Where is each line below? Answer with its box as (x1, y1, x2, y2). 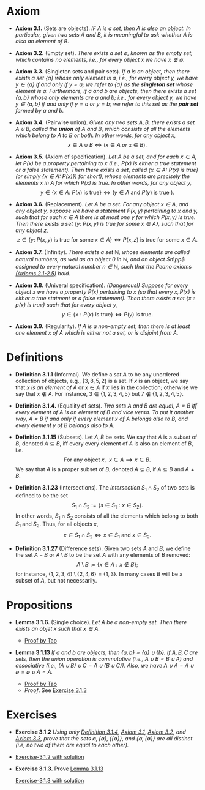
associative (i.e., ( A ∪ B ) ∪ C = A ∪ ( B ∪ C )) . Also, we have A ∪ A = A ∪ (15, 661, 194, 669)
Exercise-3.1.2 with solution (15, 753, 84, 760)
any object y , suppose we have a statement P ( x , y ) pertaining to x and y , (15, 207, 198, 214)
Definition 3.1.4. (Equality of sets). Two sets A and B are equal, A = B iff (15, 402, 198, 409)
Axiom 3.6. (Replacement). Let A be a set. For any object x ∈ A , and (15, 200, 188, 207)
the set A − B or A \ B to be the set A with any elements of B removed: (15, 551, 191, 558)
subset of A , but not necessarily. (15, 576, 97, 584)
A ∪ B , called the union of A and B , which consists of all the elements (15, 125, 191, 132)
